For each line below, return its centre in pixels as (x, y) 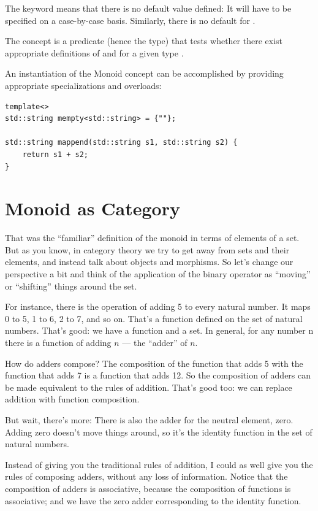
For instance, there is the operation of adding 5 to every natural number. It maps (158, 306)
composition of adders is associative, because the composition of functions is (148, 488)
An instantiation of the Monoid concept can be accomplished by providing (144, 73)
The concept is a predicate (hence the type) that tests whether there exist (144, 41)
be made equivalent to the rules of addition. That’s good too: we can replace (149, 387)
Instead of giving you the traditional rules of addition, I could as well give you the (159, 464)
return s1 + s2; (55, 154)
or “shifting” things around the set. (71, 286)
